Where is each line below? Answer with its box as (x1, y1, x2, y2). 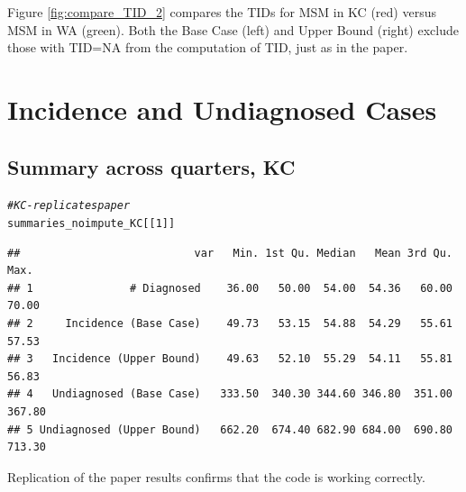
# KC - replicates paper (7, 199, 131, 213)
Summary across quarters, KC (7, 152, 296, 180)
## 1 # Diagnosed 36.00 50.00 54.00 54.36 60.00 (7, 281, 452, 295)
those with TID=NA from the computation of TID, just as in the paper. (7, 38, 408, 57)
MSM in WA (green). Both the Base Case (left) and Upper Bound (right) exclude (7, 20, 459, 39)
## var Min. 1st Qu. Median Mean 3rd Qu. (7, 246, 452, 260)
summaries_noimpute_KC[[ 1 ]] (7, 217, 176, 231)
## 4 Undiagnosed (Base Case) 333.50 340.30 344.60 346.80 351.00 (7, 387, 452, 401)
